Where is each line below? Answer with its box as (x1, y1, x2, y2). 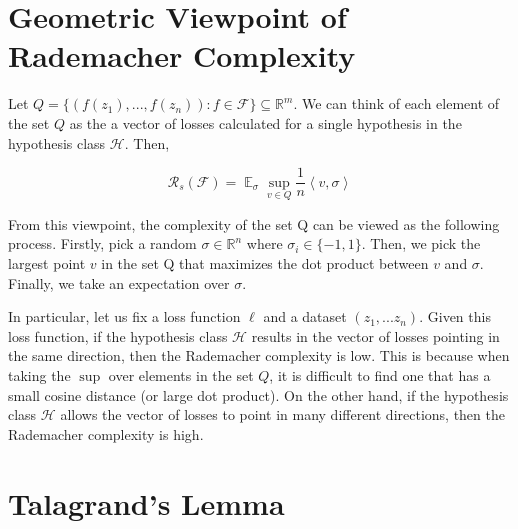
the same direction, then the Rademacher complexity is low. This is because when (8, 345, 510, 366)
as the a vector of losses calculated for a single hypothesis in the (69, 112, 462, 133)
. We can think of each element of (293, 93, 500, 114)
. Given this (419, 306, 491, 327)
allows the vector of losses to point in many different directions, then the (60, 404, 505, 425)
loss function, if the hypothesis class (8, 325, 228, 346)
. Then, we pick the (361, 233, 481, 254)
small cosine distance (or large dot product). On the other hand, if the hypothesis (8, 384, 509, 405)
